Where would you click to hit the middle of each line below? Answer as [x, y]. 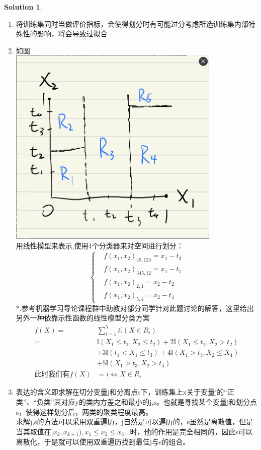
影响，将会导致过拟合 [72, 34]
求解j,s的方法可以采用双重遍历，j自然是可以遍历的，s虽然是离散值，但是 [135, 422]
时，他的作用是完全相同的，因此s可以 [191, 431]
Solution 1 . [23, 7]
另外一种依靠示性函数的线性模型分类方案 [83, 318]
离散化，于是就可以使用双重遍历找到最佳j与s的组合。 [103, 442]
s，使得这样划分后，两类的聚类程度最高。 [84, 411]
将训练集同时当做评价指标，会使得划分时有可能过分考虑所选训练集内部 [132, 23]
